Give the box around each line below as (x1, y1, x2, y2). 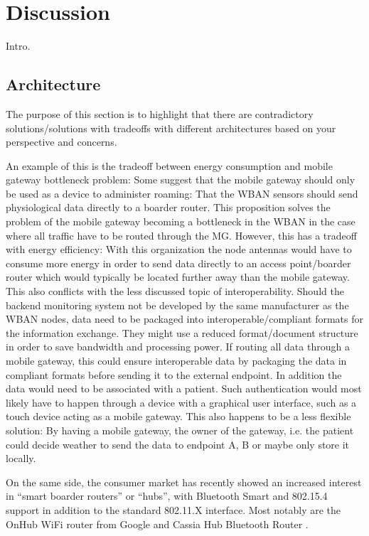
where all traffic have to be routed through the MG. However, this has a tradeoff (6, 227, 357, 242)
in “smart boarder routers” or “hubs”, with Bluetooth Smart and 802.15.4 (6, 488, 328, 503)
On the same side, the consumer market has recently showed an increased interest (6, 474, 362, 489)
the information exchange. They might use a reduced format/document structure (6, 325, 358, 340)
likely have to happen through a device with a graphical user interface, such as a (6, 395, 357, 409)
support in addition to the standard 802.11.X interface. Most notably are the (6, 502, 341, 517)
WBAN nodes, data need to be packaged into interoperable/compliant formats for (6, 311, 363, 326)
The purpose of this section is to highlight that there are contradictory (6, 106, 314, 121)
